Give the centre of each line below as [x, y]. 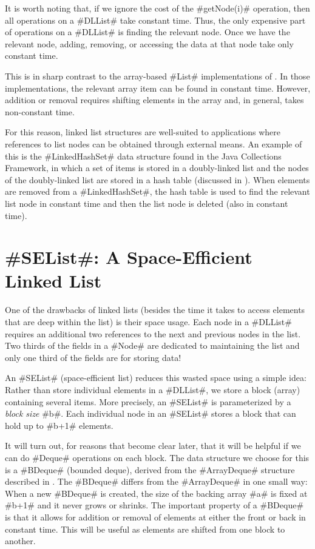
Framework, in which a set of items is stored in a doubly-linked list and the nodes [157, 168]
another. [20, 541]
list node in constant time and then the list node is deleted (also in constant [147, 203]
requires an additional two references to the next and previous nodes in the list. [153, 333]
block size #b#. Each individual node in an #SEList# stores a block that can [151, 413]
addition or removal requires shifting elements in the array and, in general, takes [154, 100]
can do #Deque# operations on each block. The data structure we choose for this [157, 457]
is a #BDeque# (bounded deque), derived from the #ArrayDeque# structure [150, 469]
